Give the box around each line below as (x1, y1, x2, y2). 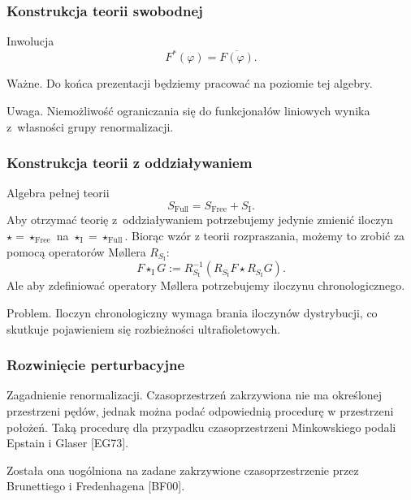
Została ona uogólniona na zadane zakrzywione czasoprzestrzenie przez (6, 461, 359, 478)
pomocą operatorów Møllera (6, 243, 146, 260)
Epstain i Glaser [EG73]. (6, 434, 129, 451)
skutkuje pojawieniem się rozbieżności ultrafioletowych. (6, 320, 281, 337)
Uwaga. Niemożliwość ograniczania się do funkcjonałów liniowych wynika (6, 101, 370, 119)
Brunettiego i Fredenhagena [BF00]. (6, 477, 185, 494)
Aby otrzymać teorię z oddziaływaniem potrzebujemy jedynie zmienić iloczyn (6, 211, 393, 228)
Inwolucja (6, 32, 54, 50)
